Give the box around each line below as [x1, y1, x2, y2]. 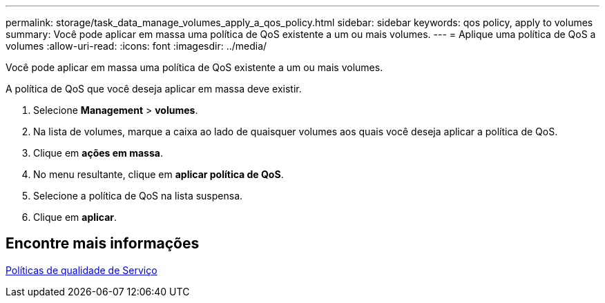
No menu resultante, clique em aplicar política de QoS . [33, 168, 284, 180]
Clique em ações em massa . [33, 147, 163, 159]
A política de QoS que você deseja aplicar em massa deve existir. [6, 83, 302, 95]
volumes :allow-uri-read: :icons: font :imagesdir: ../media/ [6, 40, 267, 52]
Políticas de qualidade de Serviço [6, 264, 157, 276]
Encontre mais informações [6, 235, 200, 253]
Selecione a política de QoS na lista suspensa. [33, 190, 243, 202]
